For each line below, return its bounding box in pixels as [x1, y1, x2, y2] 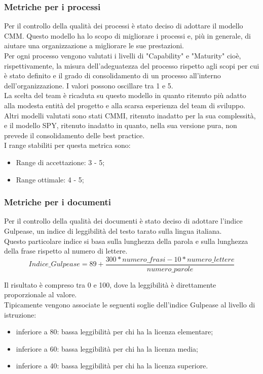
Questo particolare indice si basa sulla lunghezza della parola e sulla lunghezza [4, 235, 248, 246]
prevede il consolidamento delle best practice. [4, 130, 145, 140]
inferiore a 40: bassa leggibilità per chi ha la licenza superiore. [16, 360, 208, 371]
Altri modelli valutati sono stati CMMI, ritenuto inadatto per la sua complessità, [4, 110, 256, 120]
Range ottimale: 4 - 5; [16, 174, 84, 184]
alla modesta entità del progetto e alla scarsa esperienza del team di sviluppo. [4, 100, 246, 110]
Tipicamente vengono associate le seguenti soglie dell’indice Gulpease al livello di [4, 299, 255, 309]
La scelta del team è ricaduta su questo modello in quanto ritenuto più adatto [4, 90, 246, 101]
